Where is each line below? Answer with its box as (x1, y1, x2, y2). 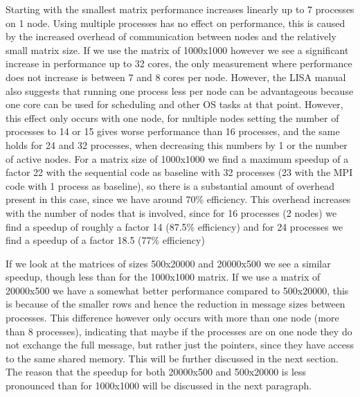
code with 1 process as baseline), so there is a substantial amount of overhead (6, 178, 335, 193)
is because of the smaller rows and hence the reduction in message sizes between (6, 297, 345, 311)
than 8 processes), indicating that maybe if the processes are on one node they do (6, 324, 352, 338)
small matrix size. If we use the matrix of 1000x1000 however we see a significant (6, 42, 349, 57)
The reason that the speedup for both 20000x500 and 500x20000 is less (6, 364, 307, 379)
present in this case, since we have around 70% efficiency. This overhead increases (6, 192, 351, 206)
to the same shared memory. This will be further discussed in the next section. (6, 351, 339, 365)
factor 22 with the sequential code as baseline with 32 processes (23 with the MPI (6, 165, 353, 179)
